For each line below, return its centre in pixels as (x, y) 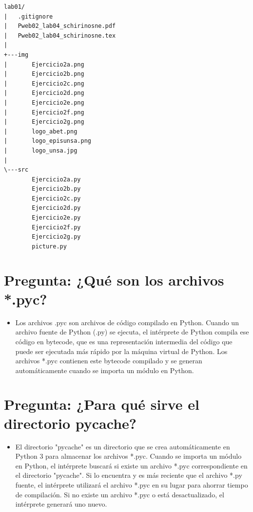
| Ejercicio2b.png (44, 74)
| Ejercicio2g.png (44, 122)
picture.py (49, 246)
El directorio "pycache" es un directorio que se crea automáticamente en (123, 446)
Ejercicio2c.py (56, 198)
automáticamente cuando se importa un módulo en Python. (105, 370)
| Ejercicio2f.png (44, 112)
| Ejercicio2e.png (44, 102)
